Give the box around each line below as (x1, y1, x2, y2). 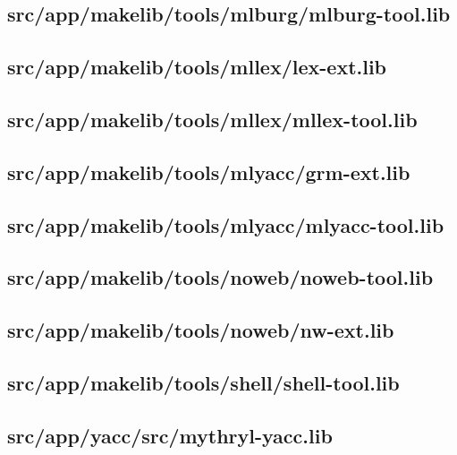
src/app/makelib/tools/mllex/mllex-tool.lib (7, 105, 418, 133)
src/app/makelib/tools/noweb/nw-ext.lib (7, 316, 394, 344)
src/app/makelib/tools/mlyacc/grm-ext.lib (7, 158, 410, 185)
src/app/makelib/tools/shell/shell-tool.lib (7, 368, 400, 396)
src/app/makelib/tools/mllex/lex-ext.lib (7, 53, 387, 81)
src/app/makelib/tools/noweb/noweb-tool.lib (7, 263, 434, 291)
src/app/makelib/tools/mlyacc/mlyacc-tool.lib (7, 210, 444, 238)
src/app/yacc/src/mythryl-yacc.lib (7, 421, 333, 449)
